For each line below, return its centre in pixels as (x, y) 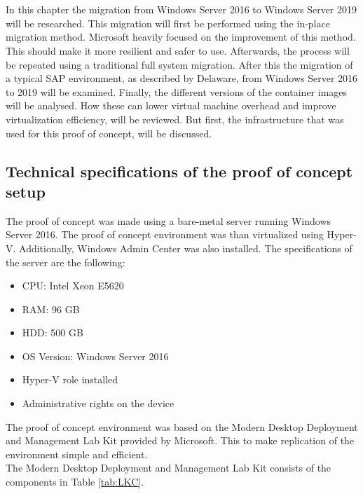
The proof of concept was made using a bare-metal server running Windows (169, 220)
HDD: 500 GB (53, 332)
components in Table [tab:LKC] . (75, 482)
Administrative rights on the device (98, 403)
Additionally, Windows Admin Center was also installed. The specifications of (186, 248)
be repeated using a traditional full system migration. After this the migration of (179, 64)
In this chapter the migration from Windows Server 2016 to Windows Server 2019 (181, 9)
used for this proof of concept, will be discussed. (109, 133)
